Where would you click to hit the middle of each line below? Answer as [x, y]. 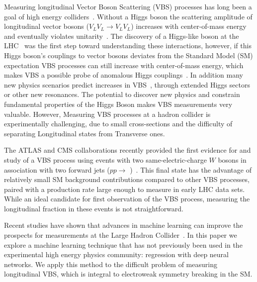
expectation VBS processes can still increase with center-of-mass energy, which [124, 65]
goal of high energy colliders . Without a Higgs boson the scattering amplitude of [128, 16]
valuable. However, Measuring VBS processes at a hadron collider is [107, 114]
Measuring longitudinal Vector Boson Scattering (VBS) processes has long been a [128, 6]
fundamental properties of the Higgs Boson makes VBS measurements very [118, 104]
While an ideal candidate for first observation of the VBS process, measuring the [127, 199]
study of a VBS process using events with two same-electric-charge [105, 159]
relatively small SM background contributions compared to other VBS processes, [127, 179]
